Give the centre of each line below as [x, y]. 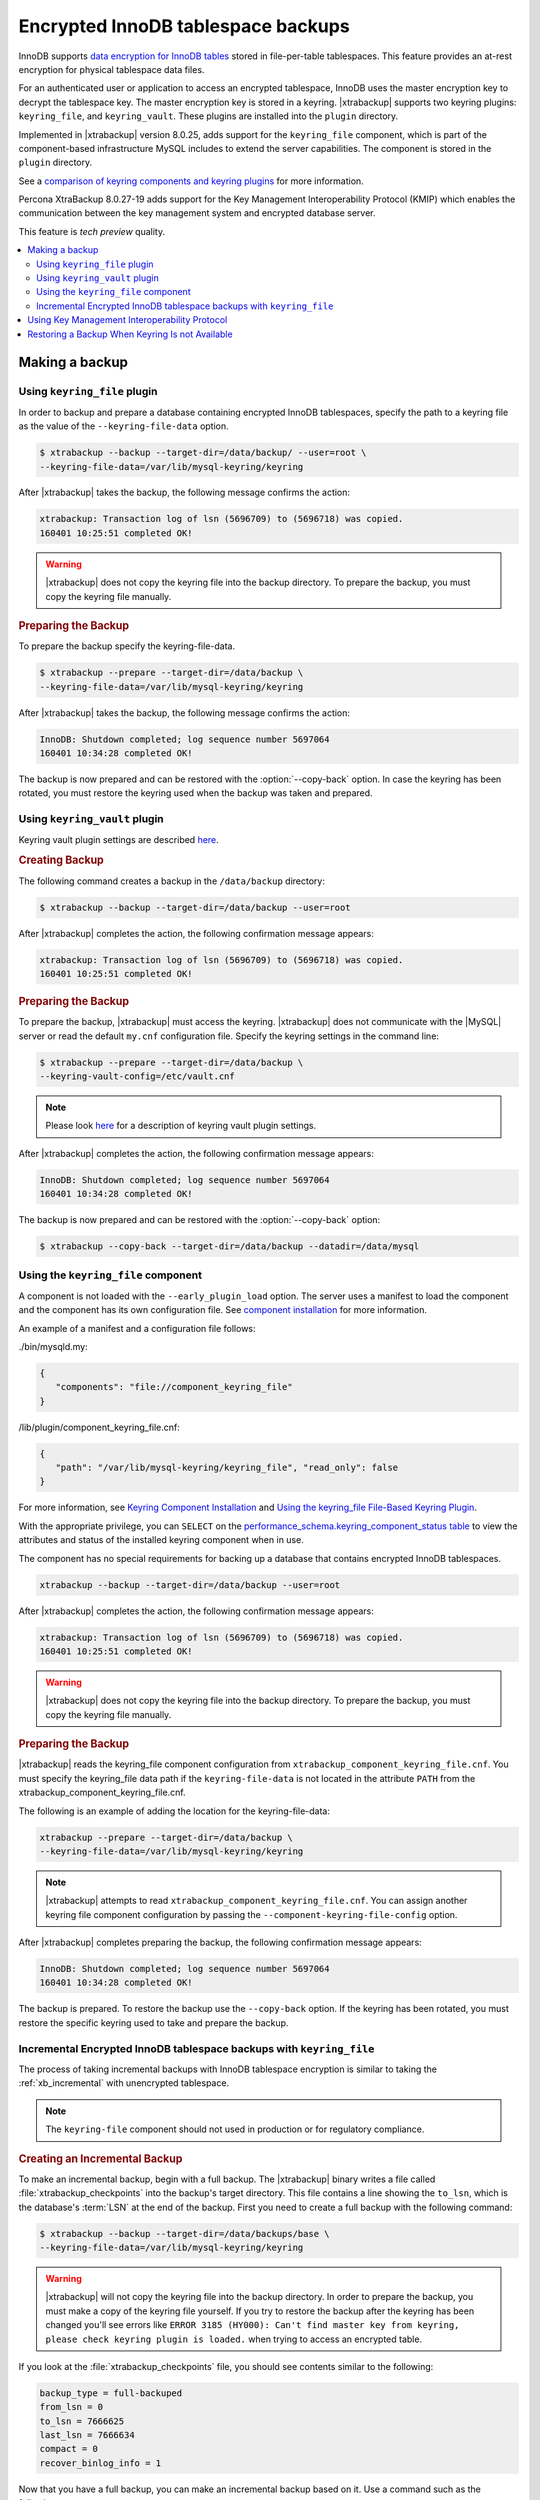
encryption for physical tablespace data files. [111, 69]
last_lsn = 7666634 [87, 2435]
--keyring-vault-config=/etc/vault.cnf [137, 1076]
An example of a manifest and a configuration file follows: [137, 1328]
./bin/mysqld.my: [53, 1346]
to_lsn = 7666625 [82, 2421]
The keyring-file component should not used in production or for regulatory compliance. [235, 2129]
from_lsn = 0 [71, 2407]
